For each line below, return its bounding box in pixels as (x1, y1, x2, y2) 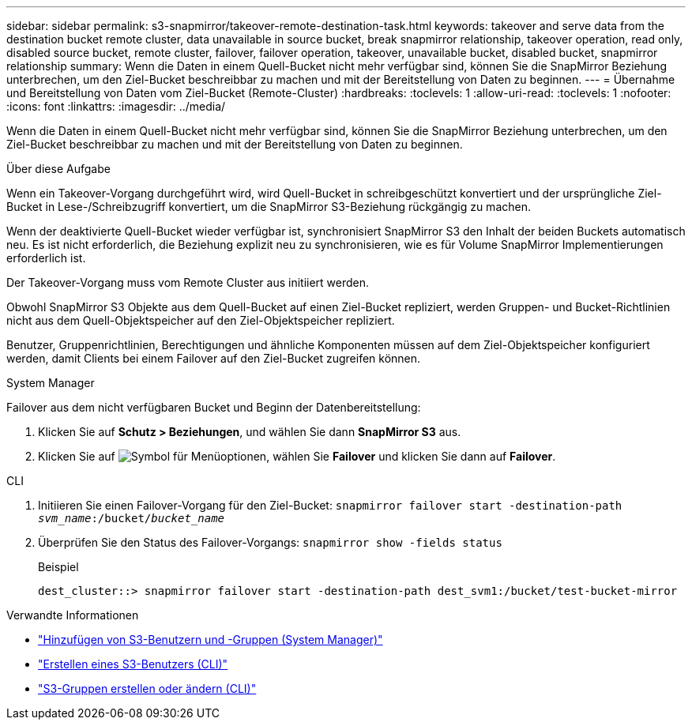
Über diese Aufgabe (6, 162, 111, 175)
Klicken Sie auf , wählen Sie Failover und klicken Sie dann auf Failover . (38, 450, 556, 463)
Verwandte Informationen (6, 608, 139, 622)
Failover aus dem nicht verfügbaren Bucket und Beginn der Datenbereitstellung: (6, 401, 421, 414)
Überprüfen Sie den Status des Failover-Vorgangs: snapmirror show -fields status (38, 536, 502, 549)
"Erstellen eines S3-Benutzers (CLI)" (38, 657, 228, 671)
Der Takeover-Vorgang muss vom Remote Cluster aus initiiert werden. (6, 276, 370, 289)
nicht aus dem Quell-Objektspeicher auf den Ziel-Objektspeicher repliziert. (6, 314, 395, 327)
